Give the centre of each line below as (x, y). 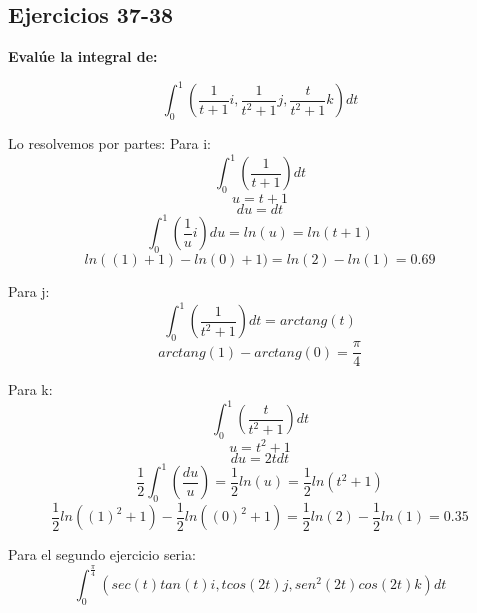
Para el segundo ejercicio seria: (102, 554)
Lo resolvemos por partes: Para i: (109, 143)
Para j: (29, 291)
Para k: (30, 389)
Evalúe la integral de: (83, 56)
